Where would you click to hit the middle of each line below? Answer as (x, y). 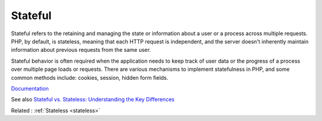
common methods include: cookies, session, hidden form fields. (90, 77)
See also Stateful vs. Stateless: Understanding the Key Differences (93, 100)
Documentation (30, 88)
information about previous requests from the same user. (81, 50)
